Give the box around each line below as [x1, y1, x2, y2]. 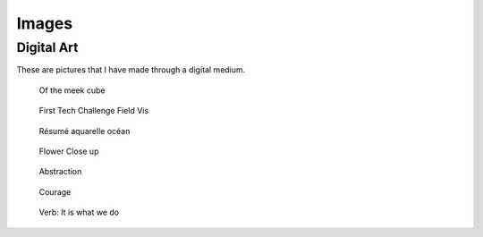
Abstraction [38, 166, 82, 177]
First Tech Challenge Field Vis [38, 106, 149, 116]
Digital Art [16, 39, 79, 55]
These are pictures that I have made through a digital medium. [16, 64, 246, 75]
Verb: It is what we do [38, 207, 120, 218]
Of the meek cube [38, 85, 106, 96]
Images [16, 13, 73, 33]
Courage [38, 186, 72, 197]
